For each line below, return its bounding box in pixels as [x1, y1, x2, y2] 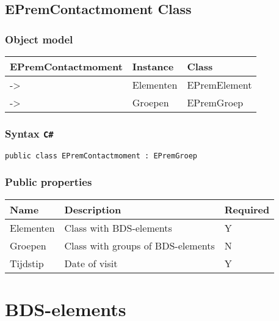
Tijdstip [10, 256, 44, 270]
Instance [132, 59, 174, 73]
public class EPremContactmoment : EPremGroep [5, 151, 197, 160]
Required [224, 202, 270, 216]
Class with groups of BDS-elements [64, 238, 215, 253]
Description [64, 202, 121, 216]
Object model [5, 31, 73, 46]
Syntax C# [5, 125, 54, 141]
